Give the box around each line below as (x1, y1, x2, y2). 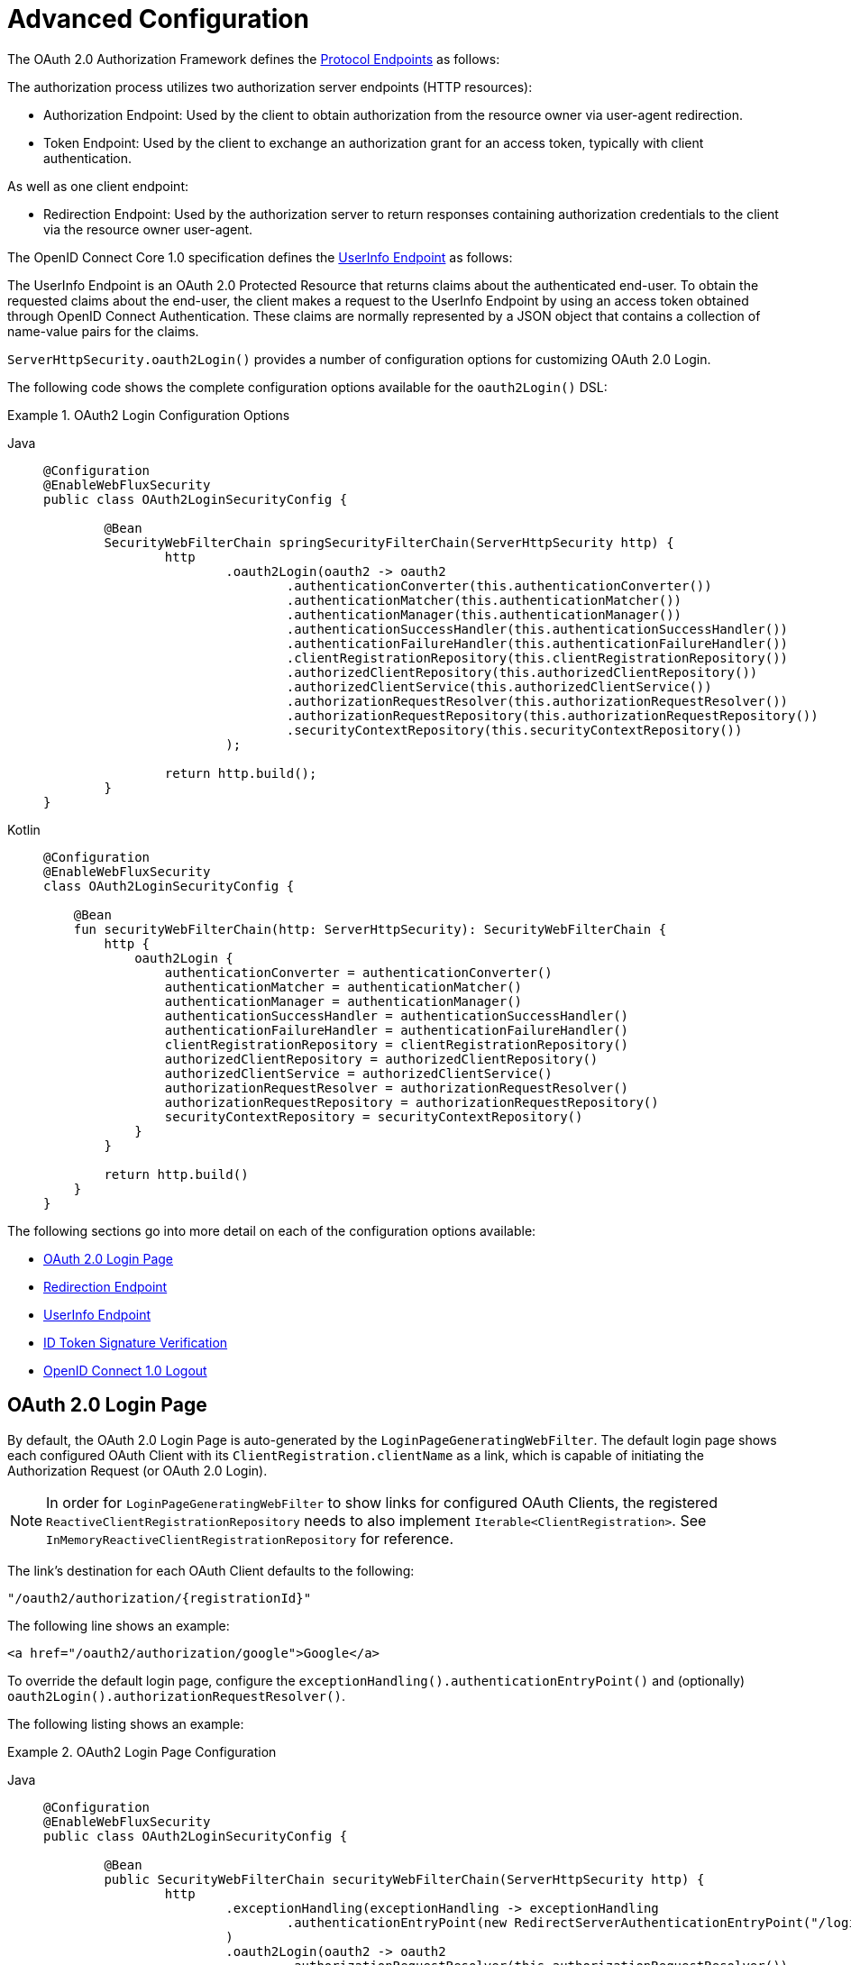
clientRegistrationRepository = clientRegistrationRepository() (164, 1037, 629, 1052)
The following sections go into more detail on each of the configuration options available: (7, 1222, 536, 1238)
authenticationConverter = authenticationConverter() (164, 964, 553, 980)
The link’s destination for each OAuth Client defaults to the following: (7, 1562, 415, 1578)
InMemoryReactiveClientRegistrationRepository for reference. (46, 1529, 453, 1548)
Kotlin (7, 821, 41, 837)
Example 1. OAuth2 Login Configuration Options (7, 407, 290, 423)
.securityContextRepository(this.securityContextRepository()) (286, 722, 743, 737)
